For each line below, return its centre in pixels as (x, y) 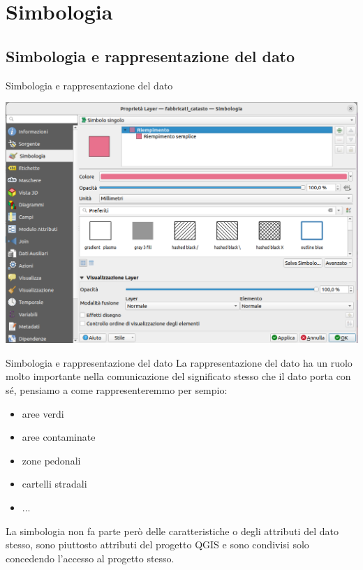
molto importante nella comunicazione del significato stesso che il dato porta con (178, 376)
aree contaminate (59, 437)
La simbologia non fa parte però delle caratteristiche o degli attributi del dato (172, 531)
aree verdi (43, 413)
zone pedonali (51, 460)
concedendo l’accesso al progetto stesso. (90, 558)
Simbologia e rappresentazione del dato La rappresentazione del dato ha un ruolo (179, 362)
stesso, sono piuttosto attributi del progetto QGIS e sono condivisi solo (157, 545)
